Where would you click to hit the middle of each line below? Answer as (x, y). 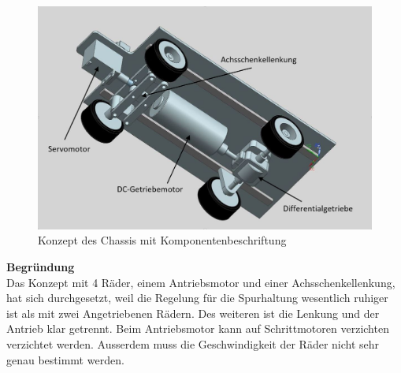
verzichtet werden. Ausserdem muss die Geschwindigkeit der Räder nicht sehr (193, 343)
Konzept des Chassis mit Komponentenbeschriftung (162, 240)
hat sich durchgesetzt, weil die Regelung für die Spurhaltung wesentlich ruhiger (197, 298)
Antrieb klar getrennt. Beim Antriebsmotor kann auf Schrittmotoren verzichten (198, 328)
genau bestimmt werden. (65, 359)
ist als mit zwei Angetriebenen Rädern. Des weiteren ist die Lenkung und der (193, 313)
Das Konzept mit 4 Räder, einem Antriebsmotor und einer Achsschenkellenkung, (201, 282)
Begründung (41, 266)
